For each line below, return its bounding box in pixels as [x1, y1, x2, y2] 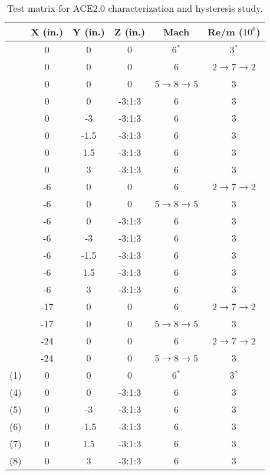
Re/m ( [207, 25, 243, 38]
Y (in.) [73, 25, 106, 38]
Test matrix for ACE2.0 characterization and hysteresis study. [6, 1, 263, 15]
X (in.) [31, 25, 64, 38]
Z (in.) [114, 25, 146, 38]
